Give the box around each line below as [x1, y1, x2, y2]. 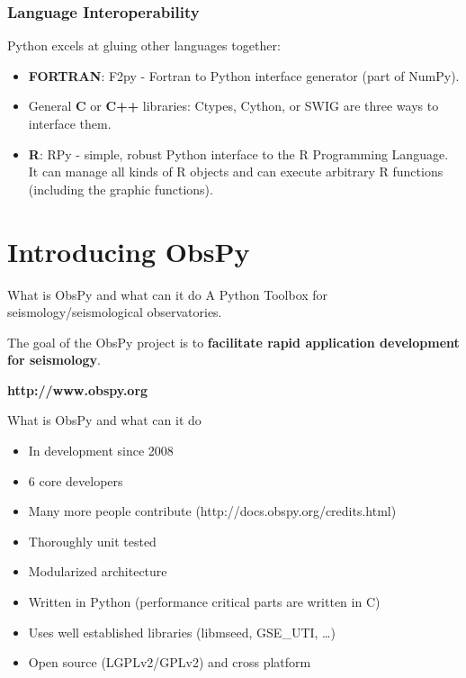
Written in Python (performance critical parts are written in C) [28, 592, 381, 611]
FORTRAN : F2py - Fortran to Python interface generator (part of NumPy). [28, 66, 460, 85]
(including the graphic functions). [28, 179, 213, 198]
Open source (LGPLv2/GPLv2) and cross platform [28, 653, 311, 672]
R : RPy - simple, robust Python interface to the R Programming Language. [28, 144, 449, 163]
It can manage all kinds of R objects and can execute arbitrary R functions [28, 162, 444, 181]
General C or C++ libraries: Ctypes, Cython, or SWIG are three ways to [28, 96, 439, 115]
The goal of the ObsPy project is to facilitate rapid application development [7, 332, 460, 351]
